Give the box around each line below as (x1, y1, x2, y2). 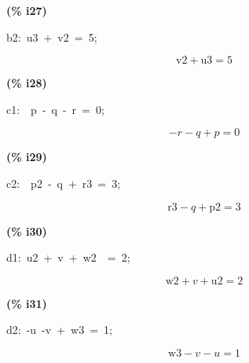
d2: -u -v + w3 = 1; (6, 321, 112, 338)
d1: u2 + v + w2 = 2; (6, 249, 130, 266)
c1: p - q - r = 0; (6, 101, 104, 117)
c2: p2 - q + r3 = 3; (6, 174, 121, 191)
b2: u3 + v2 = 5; (6, 28, 97, 45)
